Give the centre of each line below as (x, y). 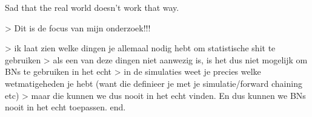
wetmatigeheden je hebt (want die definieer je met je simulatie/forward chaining (154, 83)
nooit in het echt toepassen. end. (65, 107)
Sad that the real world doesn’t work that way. (92, 7)
